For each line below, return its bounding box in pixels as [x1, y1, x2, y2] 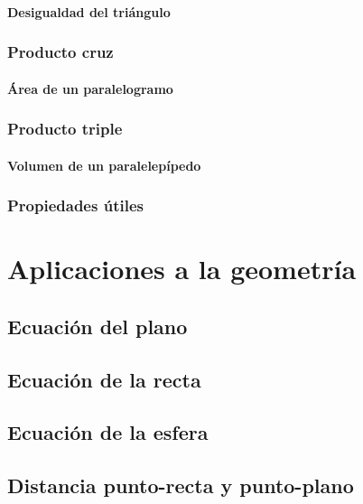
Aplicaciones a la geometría [7, 250, 357, 287]
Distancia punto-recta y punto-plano [7, 471, 354, 499]
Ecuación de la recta [7, 365, 201, 393]
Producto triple [7, 117, 123, 140]
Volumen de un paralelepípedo [7, 155, 201, 174]
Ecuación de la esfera [7, 418, 209, 446]
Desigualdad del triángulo [7, 2, 171, 21]
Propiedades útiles [7, 194, 144, 217]
